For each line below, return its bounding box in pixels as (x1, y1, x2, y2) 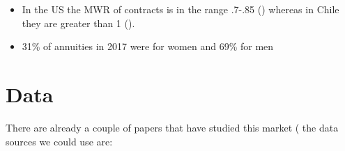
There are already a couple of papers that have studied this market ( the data (6, 120, 339, 134)
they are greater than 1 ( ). (22, 15, 135, 30)
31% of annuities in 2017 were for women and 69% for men (22, 39, 274, 54)
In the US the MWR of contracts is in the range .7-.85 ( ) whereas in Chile (22, 2, 339, 16)
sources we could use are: (6, 134, 113, 148)
